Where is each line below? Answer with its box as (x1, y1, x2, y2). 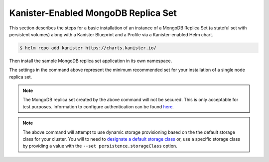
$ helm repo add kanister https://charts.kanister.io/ (19, 45, 156, 51)
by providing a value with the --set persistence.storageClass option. (22, 143, 178, 149)
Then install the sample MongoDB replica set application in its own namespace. (9, 58, 172, 64)
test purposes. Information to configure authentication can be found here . (22, 103, 174, 109)
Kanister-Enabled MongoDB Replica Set (9, 7, 177, 18)
